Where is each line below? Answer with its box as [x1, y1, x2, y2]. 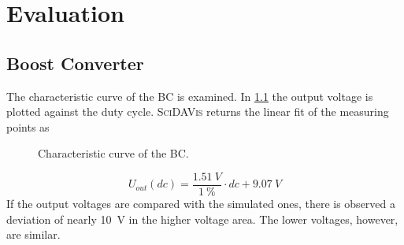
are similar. [6, 226, 61, 243]
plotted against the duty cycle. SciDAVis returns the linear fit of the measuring [6, 103, 389, 120]
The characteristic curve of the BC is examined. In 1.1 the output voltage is [6, 87, 373, 104]
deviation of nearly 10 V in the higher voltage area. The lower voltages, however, [6, 210, 398, 227]
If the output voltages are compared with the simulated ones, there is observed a [6, 195, 396, 212]
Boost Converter [6, 50, 144, 75]
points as [6, 118, 50, 135]
